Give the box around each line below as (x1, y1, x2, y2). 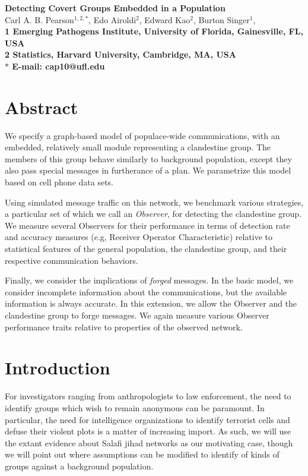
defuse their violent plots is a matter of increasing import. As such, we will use (5, 425, 291, 437)
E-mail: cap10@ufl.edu (12, 59, 105, 72)
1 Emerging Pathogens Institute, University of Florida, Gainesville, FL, (5, 25, 303, 37)
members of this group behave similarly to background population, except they (5, 152, 292, 165)
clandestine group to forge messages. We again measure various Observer (5, 309, 269, 321)
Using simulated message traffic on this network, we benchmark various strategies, (5, 196, 304, 208)
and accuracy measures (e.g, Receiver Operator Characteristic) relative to (5, 231, 273, 243)
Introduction (5, 355, 110, 380)
